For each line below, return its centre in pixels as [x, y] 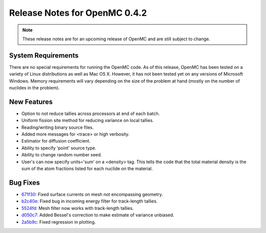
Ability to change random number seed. [62, 155]
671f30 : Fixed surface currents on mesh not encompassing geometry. [92, 194]
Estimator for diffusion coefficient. [56, 141]
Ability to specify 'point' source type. [59, 148]
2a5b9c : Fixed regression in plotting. [59, 222]
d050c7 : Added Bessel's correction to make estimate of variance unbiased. [98, 215]
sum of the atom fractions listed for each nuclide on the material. [87, 169]
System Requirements [44, 55]
